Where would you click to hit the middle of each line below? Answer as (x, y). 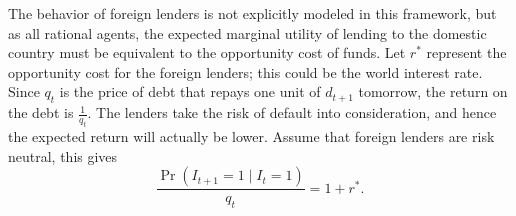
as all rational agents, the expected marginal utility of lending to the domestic (247, 32)
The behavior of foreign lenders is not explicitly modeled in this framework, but (252, 13)
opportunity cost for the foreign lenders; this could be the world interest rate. (245, 71)
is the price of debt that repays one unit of (190, 91)
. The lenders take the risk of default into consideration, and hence (292, 112)
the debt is (41, 112)
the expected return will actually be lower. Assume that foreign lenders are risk (251, 135)
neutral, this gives (63, 155)
